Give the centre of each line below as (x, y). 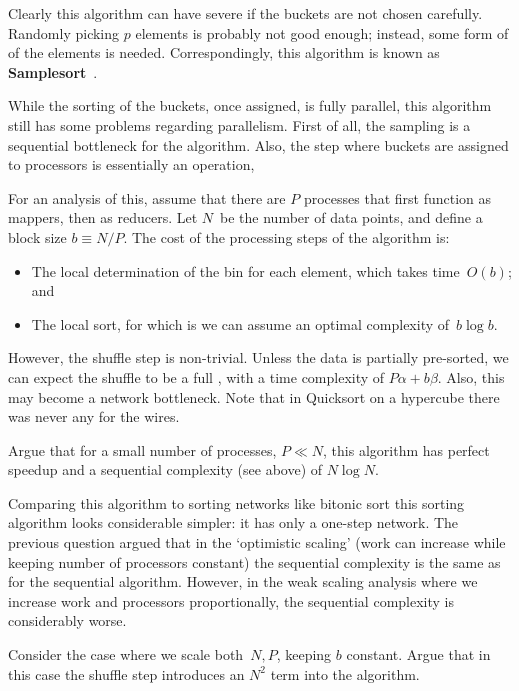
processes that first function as (397, 197)
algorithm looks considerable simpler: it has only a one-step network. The (233, 522)
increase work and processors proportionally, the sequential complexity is (231, 600)
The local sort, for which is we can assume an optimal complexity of (240, 323)
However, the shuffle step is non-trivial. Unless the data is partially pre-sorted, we (258, 357)
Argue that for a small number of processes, (142, 449)
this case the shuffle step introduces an (126, 673)
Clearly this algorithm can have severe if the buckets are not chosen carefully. (245, 13)
